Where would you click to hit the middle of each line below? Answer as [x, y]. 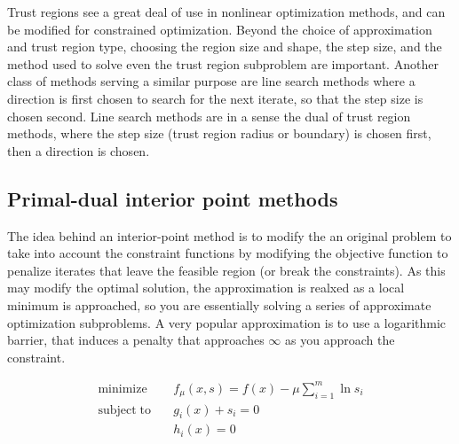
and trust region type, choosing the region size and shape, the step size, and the [225, 47]
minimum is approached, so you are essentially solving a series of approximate [219, 304]
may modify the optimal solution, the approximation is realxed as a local [206, 288]
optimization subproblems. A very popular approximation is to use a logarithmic [227, 322]
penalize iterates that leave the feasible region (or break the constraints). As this [226, 270]
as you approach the [340, 340]
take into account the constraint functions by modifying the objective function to [228, 253]
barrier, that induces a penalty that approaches [136, 340]
